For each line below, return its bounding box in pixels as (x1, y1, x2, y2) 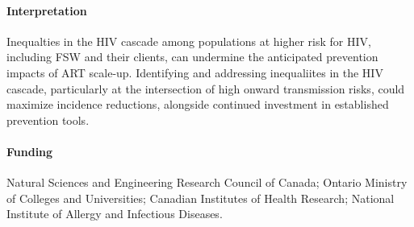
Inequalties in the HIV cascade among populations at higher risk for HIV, (6, 32, 371, 49)
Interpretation (6, 2, 87, 19)
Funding (6, 142, 53, 159)
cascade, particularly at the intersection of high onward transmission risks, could (6, 80, 405, 97)
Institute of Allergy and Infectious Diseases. (6, 205, 223, 222)
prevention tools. (6, 111, 90, 128)
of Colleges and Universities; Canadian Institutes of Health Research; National (6, 189, 395, 206)
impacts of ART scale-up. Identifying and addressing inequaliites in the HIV (6, 64, 383, 80)
